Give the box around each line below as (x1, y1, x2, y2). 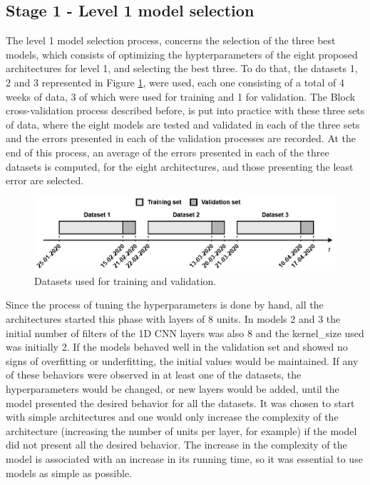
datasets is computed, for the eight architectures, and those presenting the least (6, 159, 354, 174)
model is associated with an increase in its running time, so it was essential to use (6, 451, 363, 466)
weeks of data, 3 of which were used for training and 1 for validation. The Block (6, 89, 356, 104)
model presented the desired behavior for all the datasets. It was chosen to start (6, 395, 355, 410)
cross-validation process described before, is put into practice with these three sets (6, 103, 365, 118)
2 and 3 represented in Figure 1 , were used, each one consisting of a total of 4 (6, 74, 345, 89)
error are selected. (6, 173, 84, 188)
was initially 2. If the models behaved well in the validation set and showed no (6, 339, 348, 354)
